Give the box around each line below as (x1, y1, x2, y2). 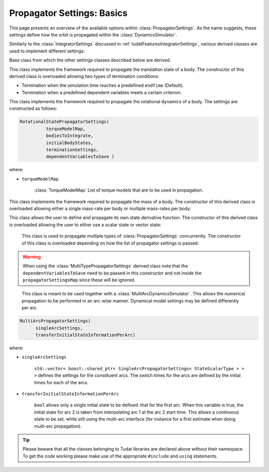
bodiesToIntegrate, (45, 133, 94, 139)
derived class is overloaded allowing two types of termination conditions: (9, 73, 159, 79)
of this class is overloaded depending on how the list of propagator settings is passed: (21, 240, 199, 246)
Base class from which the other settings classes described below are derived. (9, 57, 171, 63)
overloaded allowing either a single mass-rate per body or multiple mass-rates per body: (9, 205, 191, 212)
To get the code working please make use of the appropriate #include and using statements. (22, 453, 218, 459)
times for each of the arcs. (34, 379, 89, 385)
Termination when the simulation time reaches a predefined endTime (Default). (21, 82, 184, 88)
